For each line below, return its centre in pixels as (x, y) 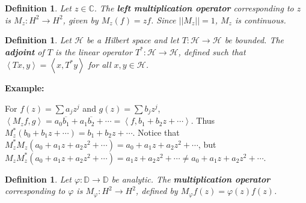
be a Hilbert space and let (133, 40)
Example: (25, 88)
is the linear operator (93, 51)
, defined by (157, 191)
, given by (81, 20)
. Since (164, 20)
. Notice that (156, 132)
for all (99, 65)
